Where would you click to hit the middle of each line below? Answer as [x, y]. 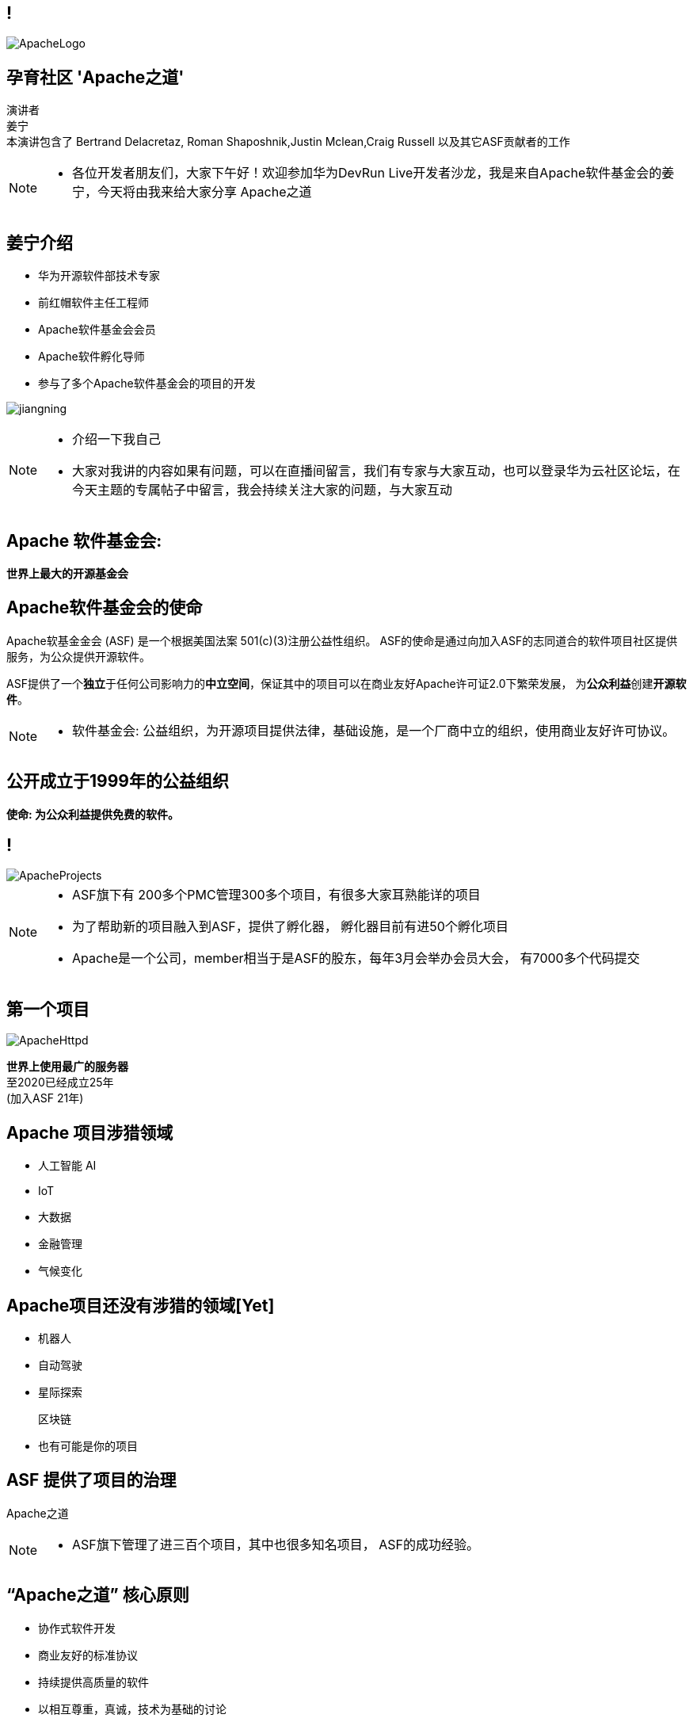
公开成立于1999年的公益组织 [118, 781]
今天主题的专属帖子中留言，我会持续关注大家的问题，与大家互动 [263, 490]
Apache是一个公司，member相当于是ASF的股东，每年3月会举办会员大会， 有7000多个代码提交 [356, 958]
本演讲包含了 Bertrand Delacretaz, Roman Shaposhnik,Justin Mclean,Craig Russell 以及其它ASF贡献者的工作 [288, 142]
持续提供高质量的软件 [93, 1682]
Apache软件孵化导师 [91, 357]
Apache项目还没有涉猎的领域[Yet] [141, 1305]
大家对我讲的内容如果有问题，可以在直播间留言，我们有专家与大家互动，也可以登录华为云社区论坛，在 [377, 471]
